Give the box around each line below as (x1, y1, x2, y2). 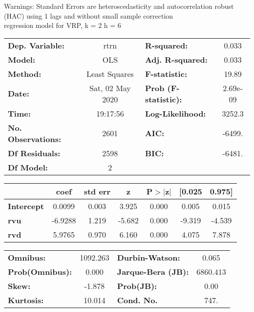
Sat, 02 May (89, 82, 131, 94)
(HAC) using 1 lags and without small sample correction (4, 10, 173, 21)
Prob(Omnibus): (8, 265, 72, 277)
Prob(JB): (117, 280, 157, 291)
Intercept (8, 200, 44, 212)
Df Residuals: (8, 147, 61, 159)
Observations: (8, 133, 62, 144)
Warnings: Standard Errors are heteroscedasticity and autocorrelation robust (4, 1, 234, 11)
